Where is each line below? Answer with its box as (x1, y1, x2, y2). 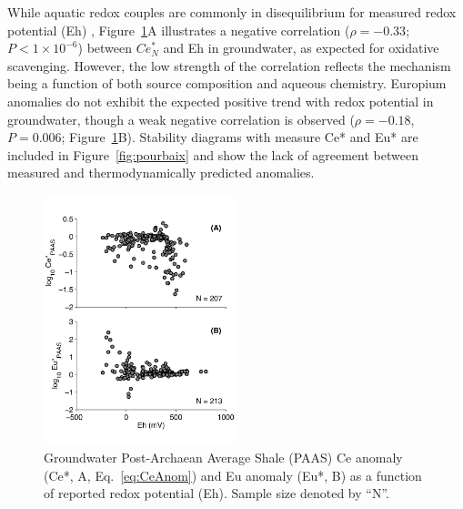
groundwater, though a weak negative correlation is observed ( (7, 109, 355, 128)
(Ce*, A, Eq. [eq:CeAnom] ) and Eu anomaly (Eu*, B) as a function (44, 465, 422, 484)
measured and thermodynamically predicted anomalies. (7, 163, 315, 182)
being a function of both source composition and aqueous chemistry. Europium (7, 74, 447, 93)
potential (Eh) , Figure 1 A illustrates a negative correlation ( (7, 20, 350, 39)
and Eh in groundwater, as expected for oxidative (163, 38, 439, 57)
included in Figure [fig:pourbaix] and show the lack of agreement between (7, 145, 418, 164)
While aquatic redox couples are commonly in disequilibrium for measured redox (7, 3, 457, 21)
